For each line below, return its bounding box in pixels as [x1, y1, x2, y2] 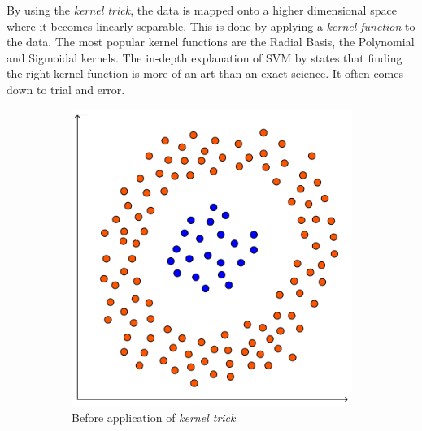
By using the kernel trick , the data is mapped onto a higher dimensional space [7, 2, 397, 18]
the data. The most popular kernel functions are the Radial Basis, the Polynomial [7, 33, 415, 50]
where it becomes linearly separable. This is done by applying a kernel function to [7, 17, 415, 34]
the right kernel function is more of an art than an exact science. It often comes [7, 65, 404, 82]
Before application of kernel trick [72, 409, 236, 426]
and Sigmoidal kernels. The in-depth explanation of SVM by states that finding [7, 49, 402, 66]
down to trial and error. [7, 80, 125, 97]
